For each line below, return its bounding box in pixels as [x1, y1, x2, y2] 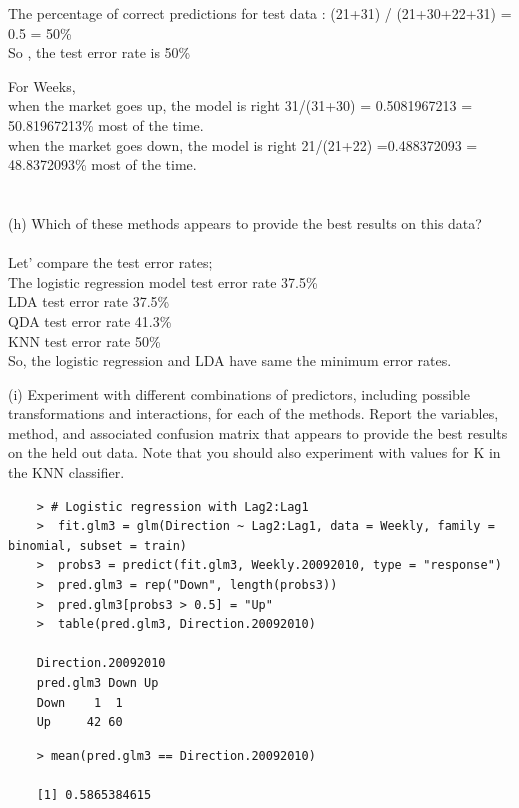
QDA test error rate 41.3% [8, 310, 172, 331]
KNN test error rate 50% [8, 330, 161, 351]
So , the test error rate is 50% [8, 42, 191, 63]
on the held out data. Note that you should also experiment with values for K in [8, 442, 501, 463]
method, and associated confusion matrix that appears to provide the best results [8, 422, 508, 443]
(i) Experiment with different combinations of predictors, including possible [8, 383, 470, 404]
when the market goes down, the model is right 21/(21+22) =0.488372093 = [8, 134, 478, 155]
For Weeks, [8, 75, 76, 96]
